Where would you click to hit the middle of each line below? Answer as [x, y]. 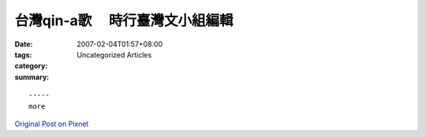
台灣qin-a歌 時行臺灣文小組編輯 [124, 20]
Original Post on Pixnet [52, 124]
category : [31, 66]
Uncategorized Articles [114, 54]
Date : [24, 44]
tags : [23, 54]
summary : [32, 77]
